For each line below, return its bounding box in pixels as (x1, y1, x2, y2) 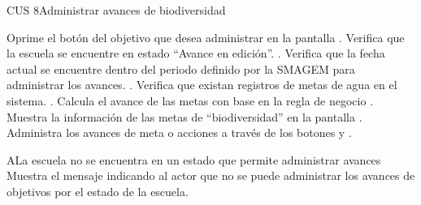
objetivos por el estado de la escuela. (7, 182, 189, 199)
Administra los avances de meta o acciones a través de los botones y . (7, 124, 352, 141)
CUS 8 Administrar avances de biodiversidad (7, 2, 226, 18)
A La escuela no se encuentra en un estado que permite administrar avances (7, 151, 381, 168)
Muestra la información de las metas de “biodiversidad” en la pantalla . (7, 108, 362, 125)
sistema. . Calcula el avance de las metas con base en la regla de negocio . (7, 92, 374, 109)
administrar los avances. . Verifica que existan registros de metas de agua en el (7, 76, 397, 93)
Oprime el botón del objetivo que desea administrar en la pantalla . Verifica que (7, 28, 405, 45)
